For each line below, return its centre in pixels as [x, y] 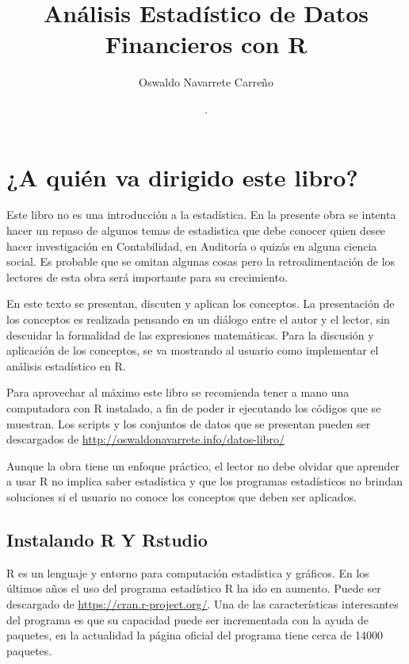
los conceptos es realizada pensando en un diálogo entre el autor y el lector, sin [198, 319]
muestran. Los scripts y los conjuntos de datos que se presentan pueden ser [189, 423]
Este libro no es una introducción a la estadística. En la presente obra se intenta [201, 215]
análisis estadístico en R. [66, 365]
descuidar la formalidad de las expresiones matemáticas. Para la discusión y [190, 334]
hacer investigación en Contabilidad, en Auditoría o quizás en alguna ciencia [192, 246]
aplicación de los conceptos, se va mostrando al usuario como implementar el [193, 350]
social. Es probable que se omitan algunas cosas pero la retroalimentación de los [201, 261]
